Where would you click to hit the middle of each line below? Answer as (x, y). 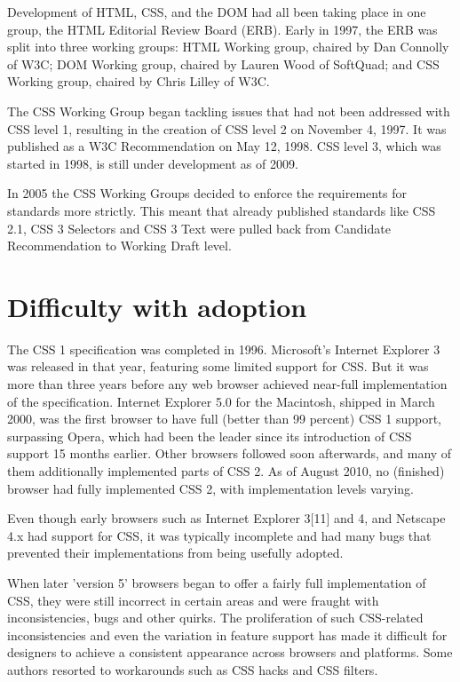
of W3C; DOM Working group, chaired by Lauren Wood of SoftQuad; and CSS (223, 63)
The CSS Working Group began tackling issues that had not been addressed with (229, 111)
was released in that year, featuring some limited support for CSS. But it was (218, 366)
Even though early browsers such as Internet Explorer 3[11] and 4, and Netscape (226, 518)
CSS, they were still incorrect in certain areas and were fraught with (193, 600)
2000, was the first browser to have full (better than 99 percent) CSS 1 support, (224, 419)
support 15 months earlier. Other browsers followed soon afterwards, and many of (230, 453)
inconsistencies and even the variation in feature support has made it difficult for (227, 634)
